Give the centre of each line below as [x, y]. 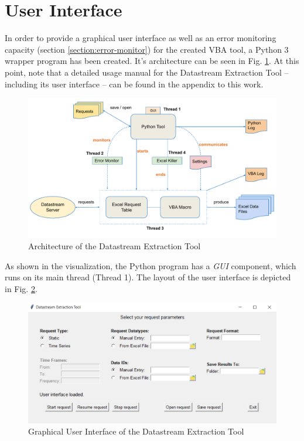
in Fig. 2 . [21, 288]
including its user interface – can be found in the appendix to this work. [134, 84]
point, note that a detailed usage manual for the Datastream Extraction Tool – [147, 72]
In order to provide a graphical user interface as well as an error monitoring [141, 38]
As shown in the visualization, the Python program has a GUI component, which [151, 265]
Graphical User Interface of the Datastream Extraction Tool [136, 431]
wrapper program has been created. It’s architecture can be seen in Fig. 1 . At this [152, 61]
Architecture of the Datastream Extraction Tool [115, 246]
